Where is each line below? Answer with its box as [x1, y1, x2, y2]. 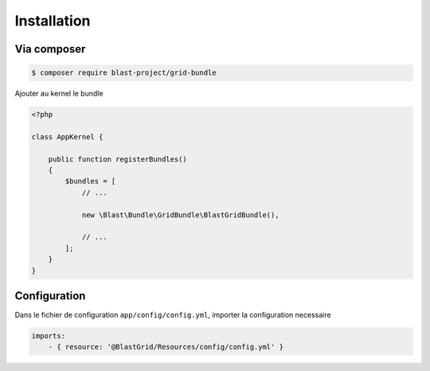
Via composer [14, 42, 86, 56]
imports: [31, 331, 66, 341]
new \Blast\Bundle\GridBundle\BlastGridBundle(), [81, 210, 279, 219]
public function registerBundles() [48, 154, 187, 163]
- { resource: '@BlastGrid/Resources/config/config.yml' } [48, 342, 284, 352]
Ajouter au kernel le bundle [14, 88, 104, 99]
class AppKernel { [31, 132, 104, 141]
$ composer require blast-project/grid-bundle [31, 68, 217, 77]
